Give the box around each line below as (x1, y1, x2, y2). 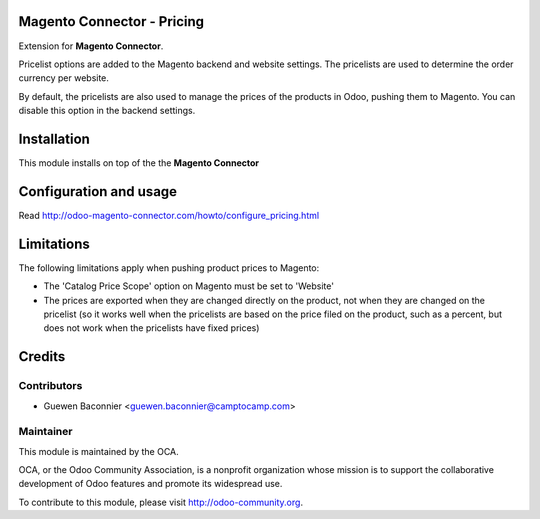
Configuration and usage (18, 183, 178, 200)
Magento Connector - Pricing (18, 13, 205, 30)
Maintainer (18, 425, 73, 439)
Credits (18, 348, 66, 365)
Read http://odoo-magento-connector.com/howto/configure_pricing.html (18, 209, 320, 221)
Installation (18, 130, 90, 147)
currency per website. (18, 72, 110, 84)
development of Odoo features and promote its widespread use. (18, 478, 283, 490)
